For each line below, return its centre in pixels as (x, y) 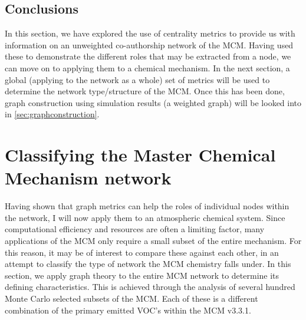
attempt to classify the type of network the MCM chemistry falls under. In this (148, 264)
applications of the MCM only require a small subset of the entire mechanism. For (153, 241)
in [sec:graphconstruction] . (52, 114)
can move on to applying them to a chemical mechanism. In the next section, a (147, 67)
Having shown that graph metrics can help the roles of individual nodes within (147, 206)
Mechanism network (88, 178)
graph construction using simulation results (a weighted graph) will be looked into (153, 102)
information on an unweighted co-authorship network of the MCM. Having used (149, 44)
